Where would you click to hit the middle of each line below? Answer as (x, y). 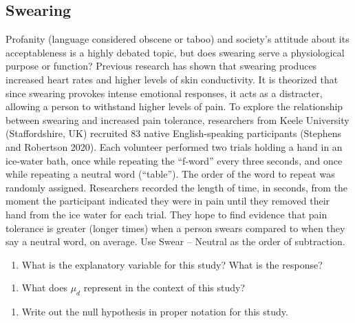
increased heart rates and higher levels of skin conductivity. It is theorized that (172, 79)
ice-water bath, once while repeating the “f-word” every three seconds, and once (174, 160)
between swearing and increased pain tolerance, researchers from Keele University (177, 119)
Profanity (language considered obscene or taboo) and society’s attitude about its (177, 39)
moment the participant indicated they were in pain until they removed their (168, 201)
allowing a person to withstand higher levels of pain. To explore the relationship (174, 106)
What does (44, 288)
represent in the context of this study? (164, 288)
